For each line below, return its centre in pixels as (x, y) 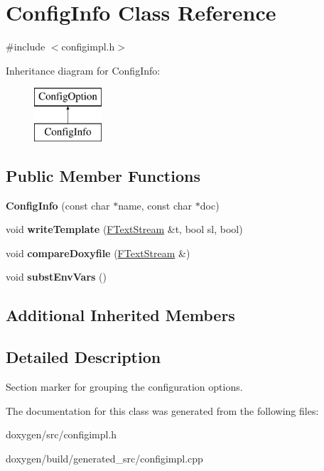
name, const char (155, 205)
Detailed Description (83, 357)
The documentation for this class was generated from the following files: (162, 410)
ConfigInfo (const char (58, 205)
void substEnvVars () (56, 277)
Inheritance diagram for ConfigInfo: (83, 70)
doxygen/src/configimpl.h (61, 434)
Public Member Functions (103, 175)
